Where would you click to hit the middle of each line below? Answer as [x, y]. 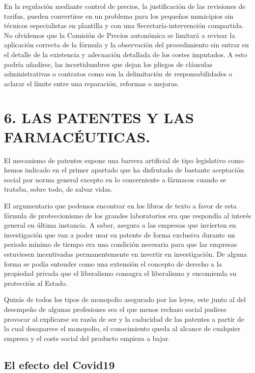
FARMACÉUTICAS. [77, 136]
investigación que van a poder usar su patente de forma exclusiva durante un [120, 234]
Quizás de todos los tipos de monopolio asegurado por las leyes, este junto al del [125, 299]
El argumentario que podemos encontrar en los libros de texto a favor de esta [120, 206]
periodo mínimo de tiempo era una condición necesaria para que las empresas [121, 244]
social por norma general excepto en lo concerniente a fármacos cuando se [115, 179]
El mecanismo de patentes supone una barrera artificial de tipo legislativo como [124, 160]
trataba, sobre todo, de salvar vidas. [58, 189]
